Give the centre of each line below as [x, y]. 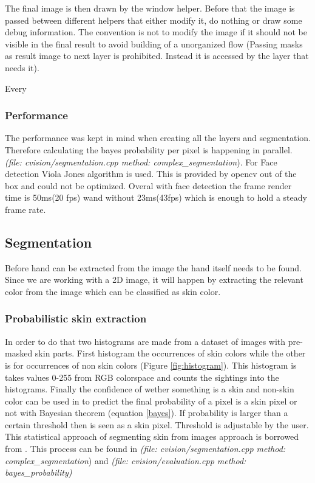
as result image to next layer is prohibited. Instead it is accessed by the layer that [157, 56]
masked [19, 353]
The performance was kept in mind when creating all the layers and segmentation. [158, 138]
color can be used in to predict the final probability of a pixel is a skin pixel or [151, 401]
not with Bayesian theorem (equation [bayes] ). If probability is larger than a [147, 413]
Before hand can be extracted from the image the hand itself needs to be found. [153, 267]
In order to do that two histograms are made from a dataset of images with [145, 341]
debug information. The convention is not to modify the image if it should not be [156, 32]
